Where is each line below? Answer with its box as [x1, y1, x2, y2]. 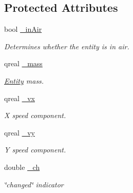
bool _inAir [4, 24, 42, 34]
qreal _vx [4, 92, 35, 103]
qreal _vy [4, 127, 35, 138]
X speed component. [4, 110, 66, 121]
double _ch [4, 161, 40, 172]
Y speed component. [4, 144, 66, 155]
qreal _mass [4, 58, 43, 69]
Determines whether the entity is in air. [4, 41, 129, 51]
